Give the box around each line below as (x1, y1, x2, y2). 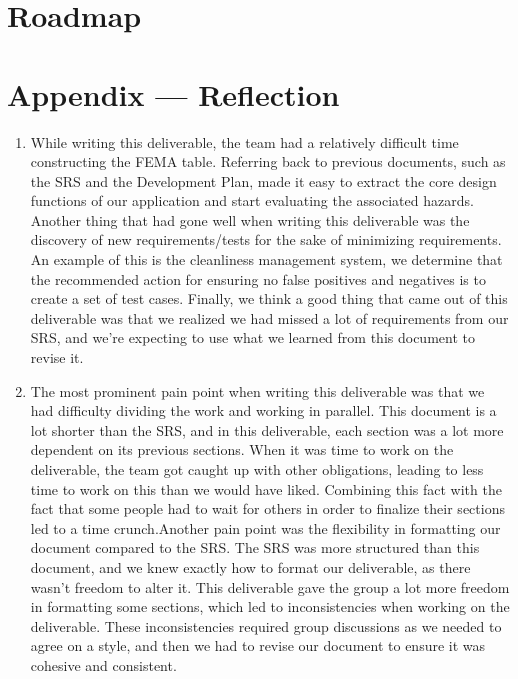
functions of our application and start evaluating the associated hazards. (30, 190, 474, 211)
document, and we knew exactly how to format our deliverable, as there (30, 556, 471, 577)
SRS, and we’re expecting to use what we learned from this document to (30, 327, 475, 348)
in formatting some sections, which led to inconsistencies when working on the (30, 596, 510, 617)
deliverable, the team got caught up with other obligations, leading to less (30, 459, 484, 479)
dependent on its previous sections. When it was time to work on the (30, 439, 454, 460)
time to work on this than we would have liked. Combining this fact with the (30, 478, 502, 499)
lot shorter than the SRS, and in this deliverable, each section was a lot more (30, 419, 504, 440)
